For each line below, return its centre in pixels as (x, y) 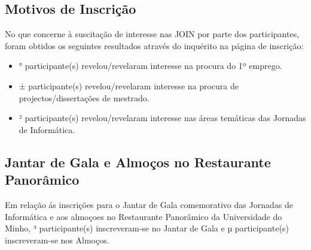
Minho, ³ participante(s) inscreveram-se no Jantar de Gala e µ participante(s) (147, 228)
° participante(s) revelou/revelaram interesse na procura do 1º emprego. (150, 66)
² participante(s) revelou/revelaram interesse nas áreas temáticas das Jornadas (162, 118)
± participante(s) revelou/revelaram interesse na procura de (129, 85)
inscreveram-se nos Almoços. (57, 240)
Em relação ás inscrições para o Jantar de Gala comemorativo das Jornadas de (149, 204)
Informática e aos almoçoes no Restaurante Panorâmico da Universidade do (144, 216)
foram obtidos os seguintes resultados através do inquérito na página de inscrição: (154, 45)
